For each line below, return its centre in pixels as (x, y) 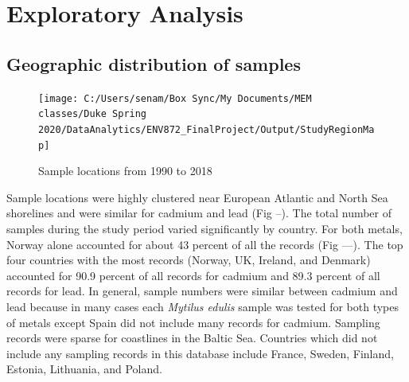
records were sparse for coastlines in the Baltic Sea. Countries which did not (192, 338)
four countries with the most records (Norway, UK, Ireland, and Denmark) (189, 260)
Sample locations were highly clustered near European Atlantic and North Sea (197, 197)
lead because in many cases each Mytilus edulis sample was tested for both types (203, 306)
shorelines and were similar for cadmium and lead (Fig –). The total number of (199, 213)
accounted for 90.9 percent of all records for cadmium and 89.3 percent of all (193, 275)
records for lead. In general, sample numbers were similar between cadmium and (202, 291)
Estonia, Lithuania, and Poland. (84, 369)
